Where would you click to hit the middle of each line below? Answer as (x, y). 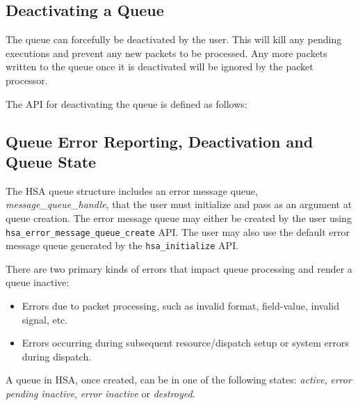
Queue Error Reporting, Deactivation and (160, 141)
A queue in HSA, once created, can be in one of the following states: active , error (179, 380)
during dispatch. (57, 356)
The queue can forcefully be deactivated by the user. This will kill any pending (174, 39)
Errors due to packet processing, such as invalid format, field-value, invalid (180, 306)
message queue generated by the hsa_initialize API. (122, 245)
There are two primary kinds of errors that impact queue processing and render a (179, 268)
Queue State (51, 161)
